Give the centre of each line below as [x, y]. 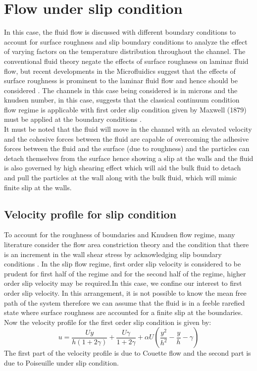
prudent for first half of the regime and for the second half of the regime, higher [125, 273]
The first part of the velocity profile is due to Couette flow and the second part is [128, 353]
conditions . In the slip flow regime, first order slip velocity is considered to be [123, 264]
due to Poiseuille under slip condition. [61, 362]
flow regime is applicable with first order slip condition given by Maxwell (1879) [125, 109]
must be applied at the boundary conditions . [73, 119]
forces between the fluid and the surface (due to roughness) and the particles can [127, 148]
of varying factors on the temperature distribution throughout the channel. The [125, 51]
